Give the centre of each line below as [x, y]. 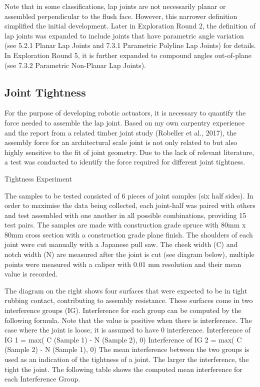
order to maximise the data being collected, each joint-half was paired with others [130, 205]
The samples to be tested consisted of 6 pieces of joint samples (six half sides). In [129, 195]
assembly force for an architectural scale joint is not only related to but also [121, 142]
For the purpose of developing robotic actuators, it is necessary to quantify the [125, 113]
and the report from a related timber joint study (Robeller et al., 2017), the [121, 132]
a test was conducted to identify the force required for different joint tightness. [125, 162]
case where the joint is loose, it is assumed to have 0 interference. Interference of [128, 330]
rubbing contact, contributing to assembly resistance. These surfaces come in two [129, 300]
